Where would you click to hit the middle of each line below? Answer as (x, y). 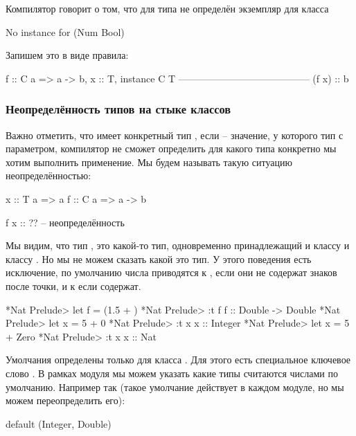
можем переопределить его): (65, 400)
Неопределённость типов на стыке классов (118, 109)
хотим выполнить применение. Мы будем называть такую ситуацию (149, 162)
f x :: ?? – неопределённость (65, 222)
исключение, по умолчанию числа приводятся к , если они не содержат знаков (171, 272)
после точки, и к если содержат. (73, 285)
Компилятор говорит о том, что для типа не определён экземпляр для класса (167, 8)
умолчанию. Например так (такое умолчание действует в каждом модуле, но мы (175, 387)
